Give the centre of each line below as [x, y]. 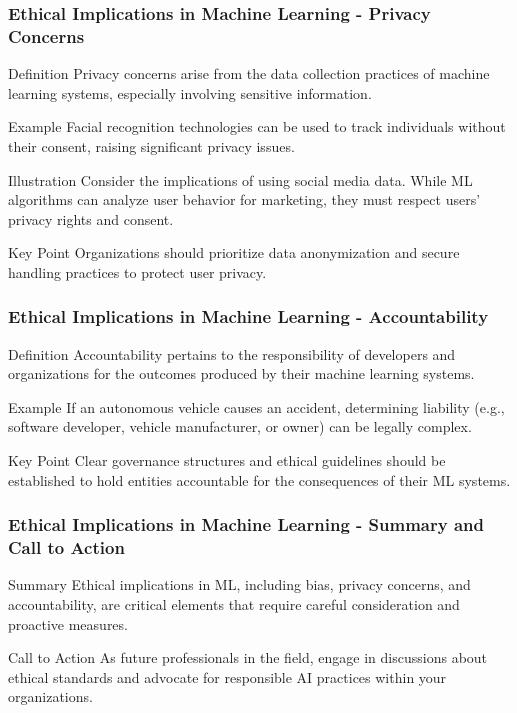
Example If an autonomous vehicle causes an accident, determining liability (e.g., [256, 406]
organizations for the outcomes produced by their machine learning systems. [241, 373]
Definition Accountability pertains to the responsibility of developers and [232, 353]
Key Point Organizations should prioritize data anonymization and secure [234, 252]
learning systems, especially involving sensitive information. [190, 92]
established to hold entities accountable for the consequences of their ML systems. [259, 479]
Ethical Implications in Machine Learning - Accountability [248, 316]
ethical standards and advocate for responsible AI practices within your [227, 676]
